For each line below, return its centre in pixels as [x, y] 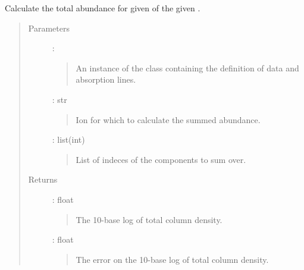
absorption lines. [106, 79]
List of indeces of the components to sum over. [161, 159]
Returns [43, 179]
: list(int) [68, 139]
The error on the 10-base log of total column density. [172, 259]
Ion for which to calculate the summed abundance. [168, 119]
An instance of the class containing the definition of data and [187, 67]
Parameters [49, 28]
